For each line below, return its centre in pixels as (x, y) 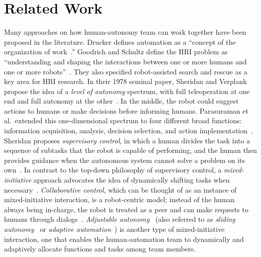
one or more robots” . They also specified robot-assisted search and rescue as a (126, 71)
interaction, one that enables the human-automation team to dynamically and (124, 239)
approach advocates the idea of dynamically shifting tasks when (132, 180)
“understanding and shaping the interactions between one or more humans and (125, 61)
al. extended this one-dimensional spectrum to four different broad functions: (123, 120)
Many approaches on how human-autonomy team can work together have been (125, 32)
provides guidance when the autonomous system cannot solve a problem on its (125, 160)
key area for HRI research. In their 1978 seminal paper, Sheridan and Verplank (125, 81)
